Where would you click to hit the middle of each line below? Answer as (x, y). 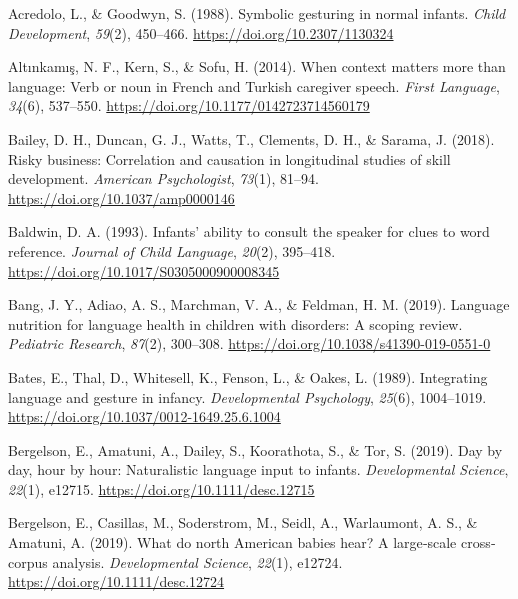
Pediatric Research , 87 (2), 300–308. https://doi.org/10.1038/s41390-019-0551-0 (249, 343)
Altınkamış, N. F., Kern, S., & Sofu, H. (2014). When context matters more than (257, 66)
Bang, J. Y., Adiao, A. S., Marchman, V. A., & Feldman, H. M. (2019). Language (259, 304)
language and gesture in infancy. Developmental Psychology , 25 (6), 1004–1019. (247, 396)
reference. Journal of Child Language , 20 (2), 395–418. (172, 250)
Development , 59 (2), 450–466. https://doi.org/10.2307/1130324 (201, 32)
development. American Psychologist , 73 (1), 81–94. (163, 178)
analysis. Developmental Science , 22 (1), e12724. (197, 561)
